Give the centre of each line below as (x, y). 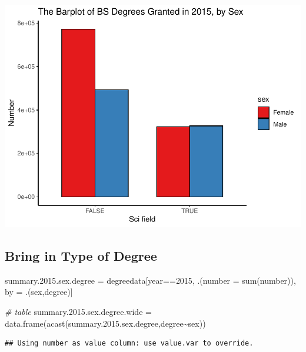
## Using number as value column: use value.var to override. (129, 343)
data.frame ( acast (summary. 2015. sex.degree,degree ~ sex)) (105, 323)
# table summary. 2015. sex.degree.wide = (78, 311)
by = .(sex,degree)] (39, 292)
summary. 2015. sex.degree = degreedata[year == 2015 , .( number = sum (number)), (150, 280)
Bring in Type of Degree (81, 255)
